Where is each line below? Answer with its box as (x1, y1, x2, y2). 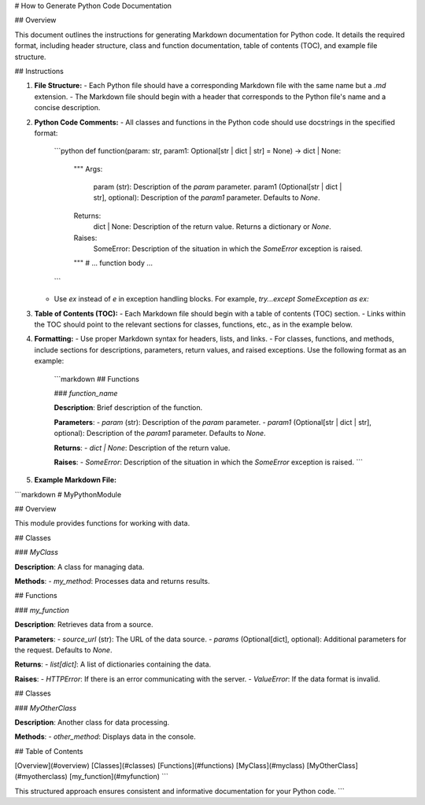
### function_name (54, 388, 118, 397)
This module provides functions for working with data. (14, 519, 190, 528)
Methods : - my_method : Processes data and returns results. (14, 577, 210, 586)
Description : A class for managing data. (14, 562, 145, 571)
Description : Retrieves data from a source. (14, 620, 153, 630)
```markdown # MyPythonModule (14, 489, 122, 499)
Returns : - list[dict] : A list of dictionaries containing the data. (14, 659, 212, 669)
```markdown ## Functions (54, 374, 139, 383)
